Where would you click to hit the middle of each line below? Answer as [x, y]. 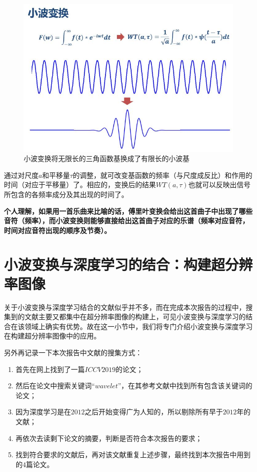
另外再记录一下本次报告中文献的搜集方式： [73, 353]
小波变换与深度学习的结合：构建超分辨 [128, 264]
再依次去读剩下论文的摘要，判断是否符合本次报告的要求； [109, 438]
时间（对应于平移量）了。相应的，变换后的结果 [80, 185]
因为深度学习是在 [43, 412]
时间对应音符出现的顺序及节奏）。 [57, 230]
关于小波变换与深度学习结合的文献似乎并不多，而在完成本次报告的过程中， [125, 307]
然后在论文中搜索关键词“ [55, 386]
